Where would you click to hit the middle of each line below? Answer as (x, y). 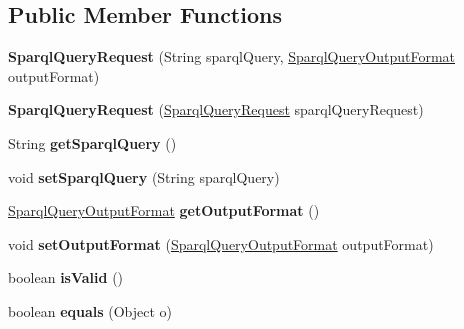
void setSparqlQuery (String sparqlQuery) (144, 176)
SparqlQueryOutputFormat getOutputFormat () (164, 210)
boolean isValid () (66, 277)
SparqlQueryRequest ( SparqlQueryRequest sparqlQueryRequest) (216, 109)
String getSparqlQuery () (92, 142)
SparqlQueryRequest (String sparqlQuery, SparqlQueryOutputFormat (232, 56)
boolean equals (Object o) (90, 310)
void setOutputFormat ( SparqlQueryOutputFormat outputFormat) (221, 243)
